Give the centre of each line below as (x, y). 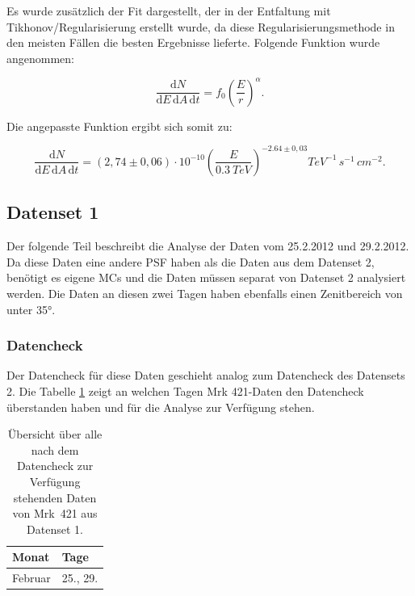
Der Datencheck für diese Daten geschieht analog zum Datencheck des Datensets (206, 375)
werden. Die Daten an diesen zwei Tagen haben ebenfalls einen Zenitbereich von (205, 293)
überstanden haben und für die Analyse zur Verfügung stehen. (161, 407)
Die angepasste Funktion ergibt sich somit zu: (119, 126)
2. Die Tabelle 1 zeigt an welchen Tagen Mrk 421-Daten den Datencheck (185, 390)
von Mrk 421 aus (55, 513)
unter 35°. (31, 309)
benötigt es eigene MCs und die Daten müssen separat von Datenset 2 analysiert (206, 277)
